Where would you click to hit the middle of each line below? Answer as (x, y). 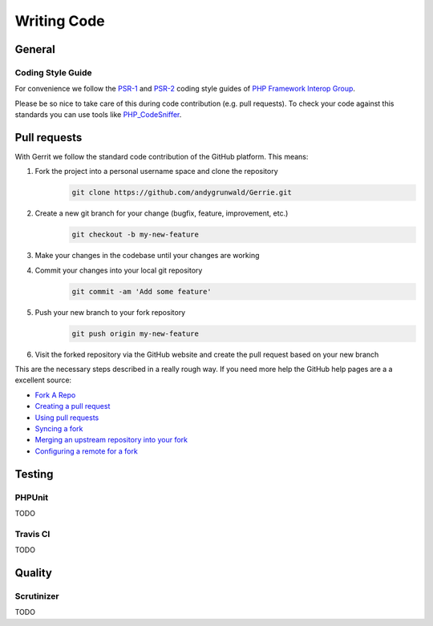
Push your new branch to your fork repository (110, 312)
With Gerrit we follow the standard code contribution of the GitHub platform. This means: (162, 157)
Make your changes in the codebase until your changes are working (147, 256)
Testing (34, 474)
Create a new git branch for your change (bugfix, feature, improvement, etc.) (162, 213)
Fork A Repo (55, 395)
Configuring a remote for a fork (86, 451)
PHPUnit (32, 497)
